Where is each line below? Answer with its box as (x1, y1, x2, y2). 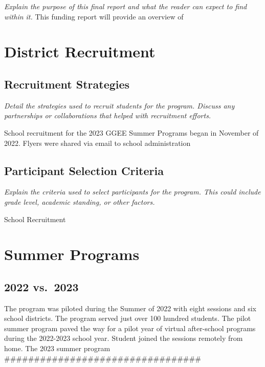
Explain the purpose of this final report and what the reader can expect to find (4, 1, 247, 11)
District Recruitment (4, 41, 156, 62)
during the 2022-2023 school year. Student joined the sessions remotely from (4, 333, 243, 343)
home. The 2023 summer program (4, 343, 111, 354)
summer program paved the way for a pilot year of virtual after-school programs (4, 322, 256, 333)
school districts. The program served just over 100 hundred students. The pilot (4, 313, 251, 323)
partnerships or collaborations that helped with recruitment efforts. (4, 110, 211, 121)
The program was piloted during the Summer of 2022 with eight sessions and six (4, 303, 256, 313)
